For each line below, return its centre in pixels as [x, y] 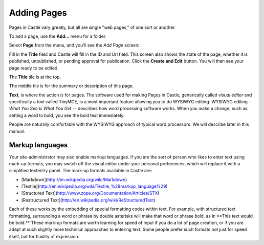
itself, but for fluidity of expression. [44, 236]
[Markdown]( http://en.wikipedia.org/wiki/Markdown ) [74, 179]
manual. [17, 131]
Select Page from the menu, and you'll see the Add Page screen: [74, 45]
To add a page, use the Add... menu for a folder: [58, 36]
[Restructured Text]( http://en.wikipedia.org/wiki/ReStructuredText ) [88, 200]
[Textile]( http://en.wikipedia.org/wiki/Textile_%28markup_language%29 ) [95, 186]
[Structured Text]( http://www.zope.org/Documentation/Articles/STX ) [90, 193]
